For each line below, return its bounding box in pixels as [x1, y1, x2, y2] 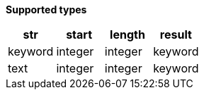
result [159, 27, 192, 42]
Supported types [6, 4, 87, 15]
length [110, 27, 145, 42]
